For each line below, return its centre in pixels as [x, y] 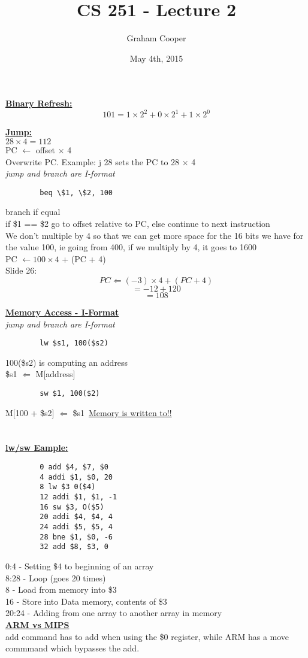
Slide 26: [21, 270]
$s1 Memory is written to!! [122, 412]
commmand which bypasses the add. [73, 648]
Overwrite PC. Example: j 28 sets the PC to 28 [93, 161]
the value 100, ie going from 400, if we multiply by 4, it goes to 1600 [131, 247]
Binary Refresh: [39, 103]
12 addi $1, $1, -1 [78, 497]
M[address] [55, 374]
